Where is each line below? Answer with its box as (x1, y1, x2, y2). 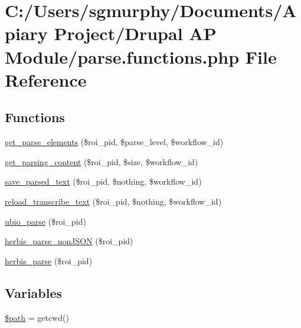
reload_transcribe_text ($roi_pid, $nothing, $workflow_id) (5, 195, 222, 207)
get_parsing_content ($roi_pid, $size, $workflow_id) (5, 155, 198, 168)
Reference (5, 67, 87, 91)
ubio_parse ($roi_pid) (5, 215, 86, 227)
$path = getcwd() (5, 311, 69, 323)
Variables (5, 283, 63, 301)
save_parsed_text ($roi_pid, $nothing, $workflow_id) (5, 175, 202, 188)
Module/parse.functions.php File (5, 44, 277, 68)
